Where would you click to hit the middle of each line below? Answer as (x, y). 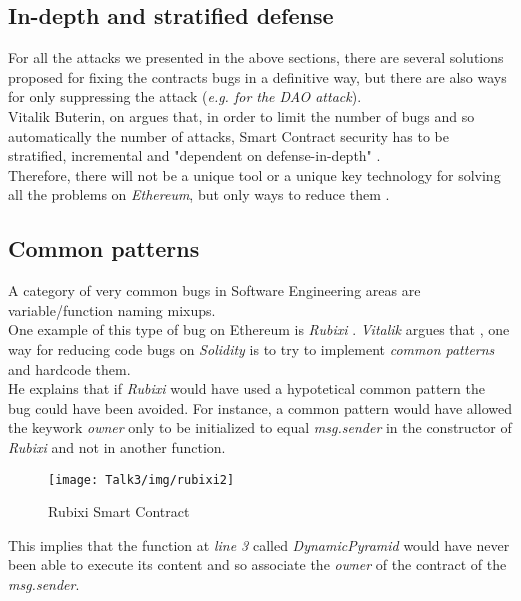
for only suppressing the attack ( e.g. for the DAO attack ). (185, 96)
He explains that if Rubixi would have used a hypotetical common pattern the (246, 388)
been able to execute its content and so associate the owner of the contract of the (257, 564)
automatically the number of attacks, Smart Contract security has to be (228, 135)
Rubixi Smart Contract (119, 511)
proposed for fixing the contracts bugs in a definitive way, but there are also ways (257, 76)
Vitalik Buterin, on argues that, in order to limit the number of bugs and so (241, 115)
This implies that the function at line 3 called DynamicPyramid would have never (259, 544)
